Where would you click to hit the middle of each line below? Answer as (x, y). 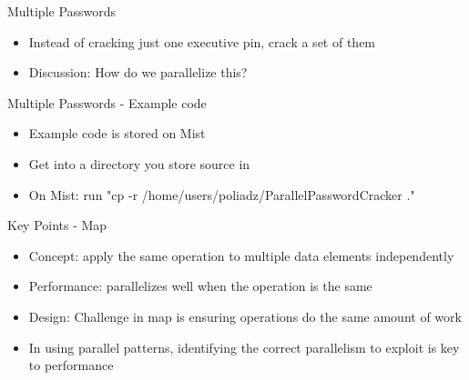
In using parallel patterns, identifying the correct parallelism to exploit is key (244, 347)
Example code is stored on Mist (117, 133)
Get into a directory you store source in (139, 163)
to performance (71, 365)
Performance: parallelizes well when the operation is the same (200, 286)
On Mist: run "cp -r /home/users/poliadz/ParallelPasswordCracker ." (222, 194)
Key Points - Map (57, 225)
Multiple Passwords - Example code (107, 102)
